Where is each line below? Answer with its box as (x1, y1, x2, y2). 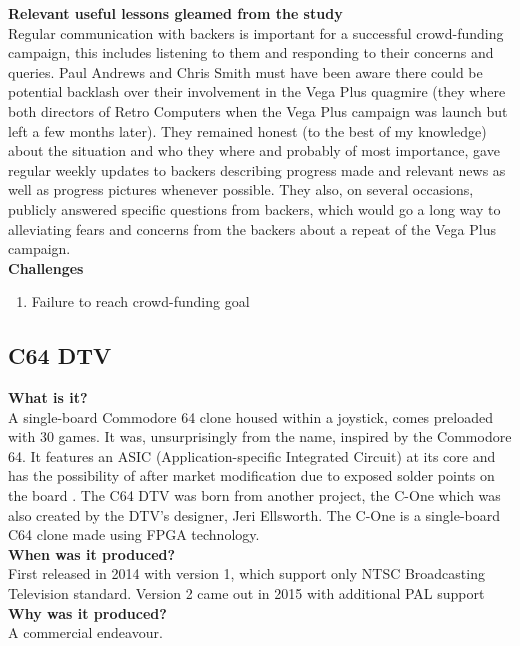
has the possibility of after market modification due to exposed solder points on (8, 465, 495, 486)
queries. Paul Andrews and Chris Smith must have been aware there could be (8, 61, 483, 82)
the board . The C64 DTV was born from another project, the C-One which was (8, 485, 501, 506)
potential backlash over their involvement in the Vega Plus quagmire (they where (8, 81, 506, 102)
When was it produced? (8, 543, 176, 564)
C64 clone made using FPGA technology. (8, 524, 260, 545)
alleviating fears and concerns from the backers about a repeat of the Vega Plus (8, 218, 496, 239)
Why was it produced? (8, 602, 167, 623)
